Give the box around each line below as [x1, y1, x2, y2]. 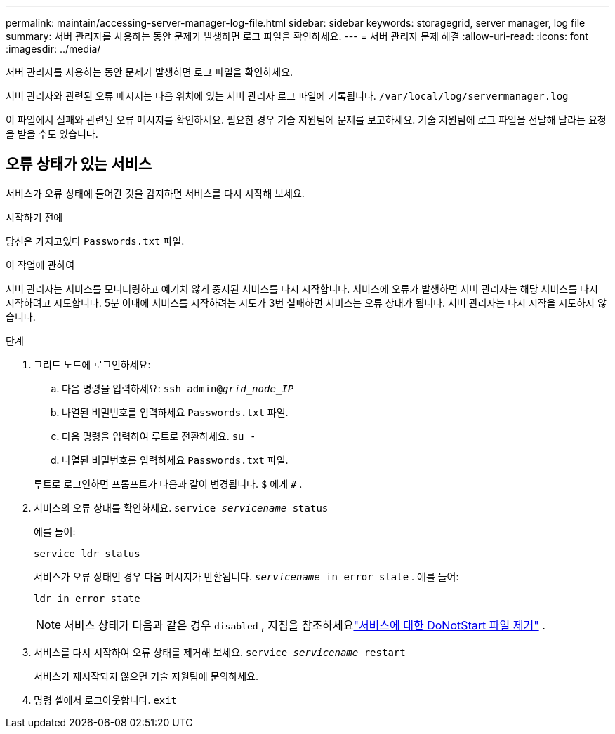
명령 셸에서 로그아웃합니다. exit [34, 693, 178, 706]
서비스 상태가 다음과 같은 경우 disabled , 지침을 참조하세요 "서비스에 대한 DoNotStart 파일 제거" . [64, 618, 545, 632]
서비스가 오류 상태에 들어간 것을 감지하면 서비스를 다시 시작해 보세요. [6, 187, 305, 199]
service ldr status [34, 547, 140, 559]
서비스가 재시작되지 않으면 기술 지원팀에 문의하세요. [34, 669, 258, 682]
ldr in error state [34, 592, 140, 604]
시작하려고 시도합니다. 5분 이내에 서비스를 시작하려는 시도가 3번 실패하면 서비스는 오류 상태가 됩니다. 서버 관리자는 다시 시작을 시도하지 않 [6, 296, 607, 309]
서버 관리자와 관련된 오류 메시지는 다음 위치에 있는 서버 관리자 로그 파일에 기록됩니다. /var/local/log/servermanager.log [6, 90, 569, 102]
